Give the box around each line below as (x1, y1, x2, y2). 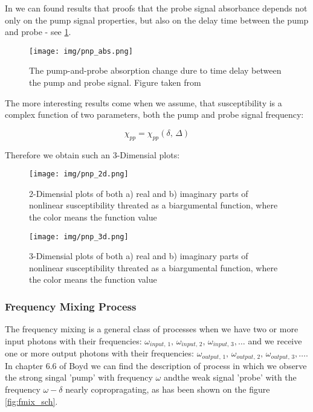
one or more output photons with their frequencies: (5, 347, 194, 359)
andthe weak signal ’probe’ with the (163, 371, 297, 384)
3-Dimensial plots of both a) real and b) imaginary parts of (29, 249, 248, 262)
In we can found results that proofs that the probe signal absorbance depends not (5, 2, 308, 14)
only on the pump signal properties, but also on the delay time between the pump (5, 13, 309, 26)
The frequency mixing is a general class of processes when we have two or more (5, 323, 298, 335)
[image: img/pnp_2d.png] (29, 170, 129, 179)
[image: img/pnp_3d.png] (29, 232, 129, 241)
